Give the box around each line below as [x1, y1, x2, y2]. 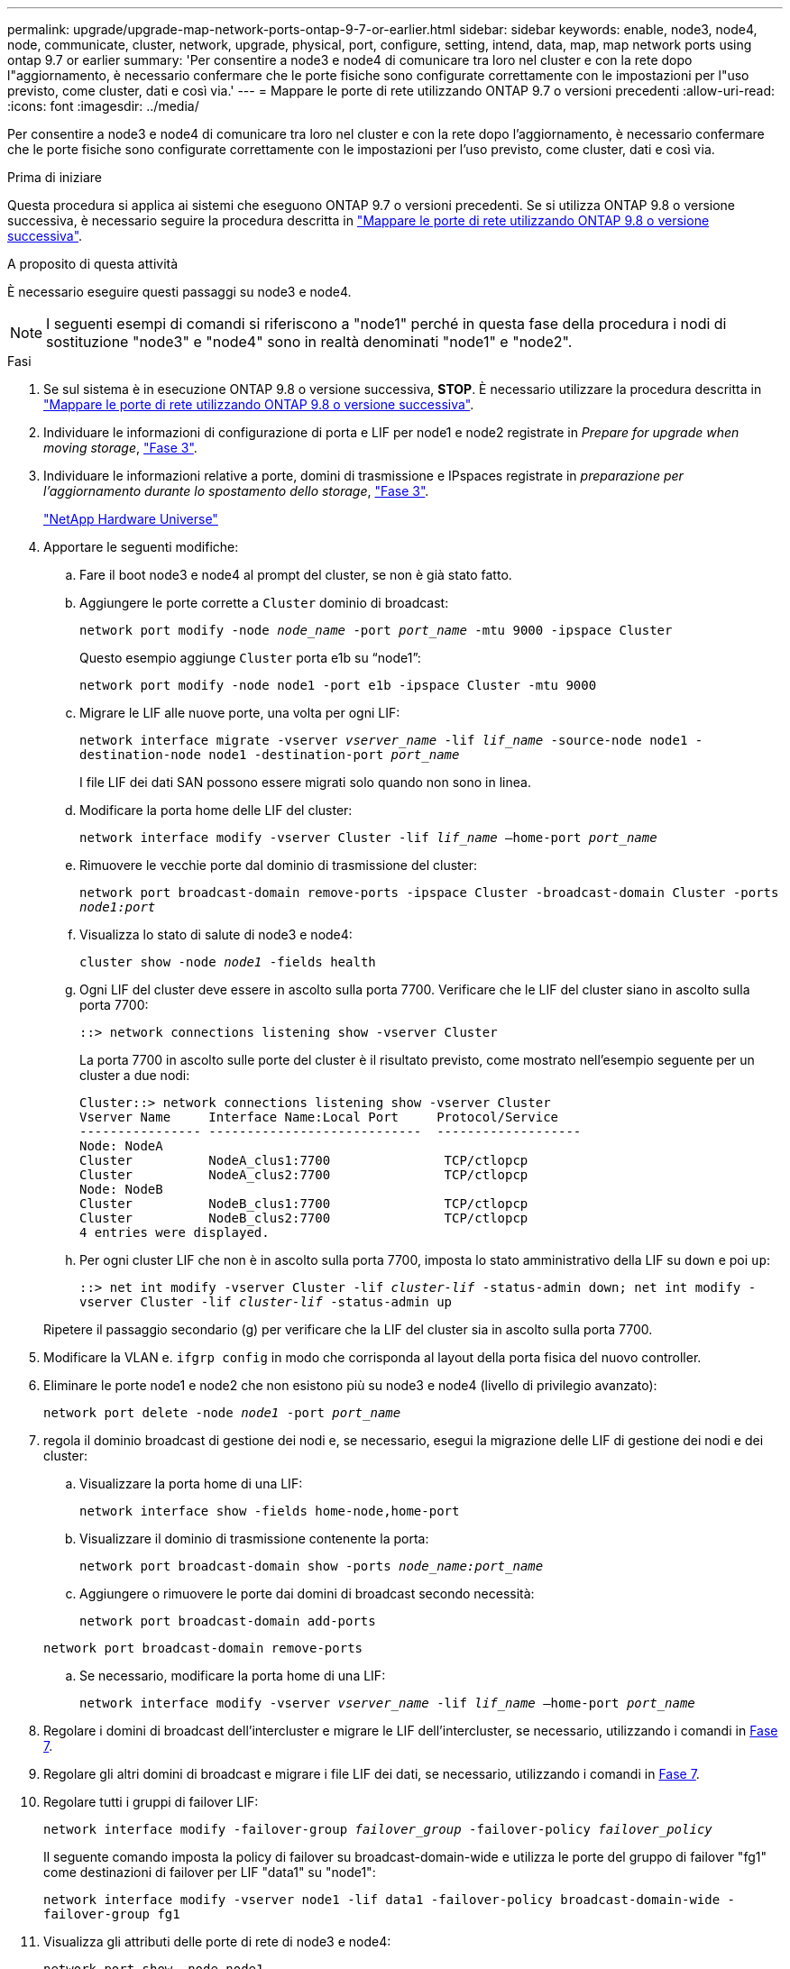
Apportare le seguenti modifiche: [43, 539, 239, 554]
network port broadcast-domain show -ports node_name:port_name [79, 1559, 544, 1573]
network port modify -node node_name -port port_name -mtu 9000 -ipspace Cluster [79, 623, 673, 637]
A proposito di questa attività [7, 256, 179, 271]
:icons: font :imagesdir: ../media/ [7, 98, 199, 114]
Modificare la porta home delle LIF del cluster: [79, 802, 353, 818]
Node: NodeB [79, 1182, 163, 1196]
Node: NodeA [79, 1139, 163, 1153]
